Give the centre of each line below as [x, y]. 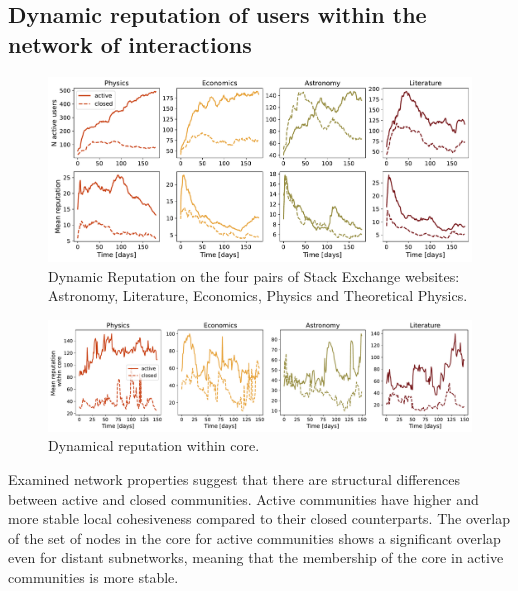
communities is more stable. [93, 577]
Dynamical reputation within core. [154, 445]
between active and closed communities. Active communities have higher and [243, 498]
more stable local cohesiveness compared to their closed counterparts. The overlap [259, 518]
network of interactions [130, 43]
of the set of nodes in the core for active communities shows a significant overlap [254, 537]
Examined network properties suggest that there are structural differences [234, 479]
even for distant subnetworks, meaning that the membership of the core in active [256, 557]
